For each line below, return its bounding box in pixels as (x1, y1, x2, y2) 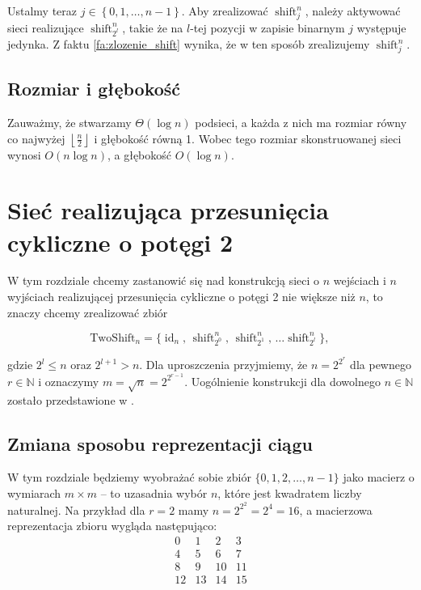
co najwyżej (7, 129, 65, 146)
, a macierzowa (299, 501, 373, 518)
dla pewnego (350, 356, 411, 373)
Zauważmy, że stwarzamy (7, 113, 132, 130)
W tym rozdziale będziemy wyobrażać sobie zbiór (7, 469, 251, 486)
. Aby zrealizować (181, 2, 268, 19)
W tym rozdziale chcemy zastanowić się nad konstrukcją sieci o (7, 272, 320, 289)
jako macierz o (343, 469, 415, 486)
